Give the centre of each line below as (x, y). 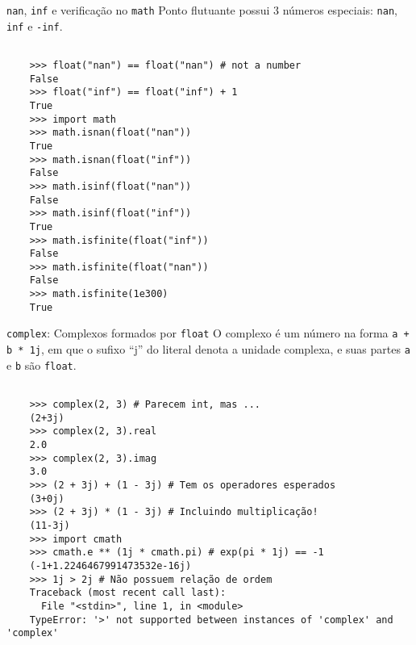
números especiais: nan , (340, 10)
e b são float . (42, 364)
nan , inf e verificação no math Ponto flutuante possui (138, 10)
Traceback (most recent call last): (128, 593)
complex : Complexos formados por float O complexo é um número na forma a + (208, 333)
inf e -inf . (35, 25)
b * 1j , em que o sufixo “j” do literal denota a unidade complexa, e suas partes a (208, 349)
